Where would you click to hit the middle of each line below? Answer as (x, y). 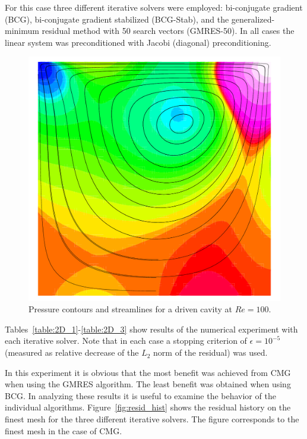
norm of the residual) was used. (211, 352)
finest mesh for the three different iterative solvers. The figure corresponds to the (152, 419)
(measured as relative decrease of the (72, 352)
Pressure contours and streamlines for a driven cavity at (131, 309)
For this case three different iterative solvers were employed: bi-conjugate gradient (154, 7)
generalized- (253, 19)
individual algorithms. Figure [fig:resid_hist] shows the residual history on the (148, 407)
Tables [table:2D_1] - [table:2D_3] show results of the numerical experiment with (151, 329)
